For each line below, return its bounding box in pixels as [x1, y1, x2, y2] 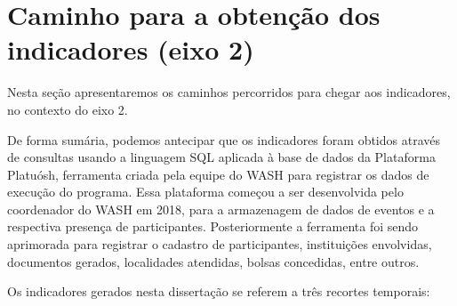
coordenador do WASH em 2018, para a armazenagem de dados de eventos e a [7, 199, 435, 218]
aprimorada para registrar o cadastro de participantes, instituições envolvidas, [7, 235, 432, 254]
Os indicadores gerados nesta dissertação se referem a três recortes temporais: [7, 282, 430, 301]
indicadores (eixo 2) [7, 31, 254, 68]
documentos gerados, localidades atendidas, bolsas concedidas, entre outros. [7, 252, 420, 270]
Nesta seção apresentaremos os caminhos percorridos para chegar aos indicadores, [7, 83, 451, 101]
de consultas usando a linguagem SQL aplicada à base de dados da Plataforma [7, 148, 436, 166]
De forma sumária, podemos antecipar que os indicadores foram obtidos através [7, 130, 440, 149]
